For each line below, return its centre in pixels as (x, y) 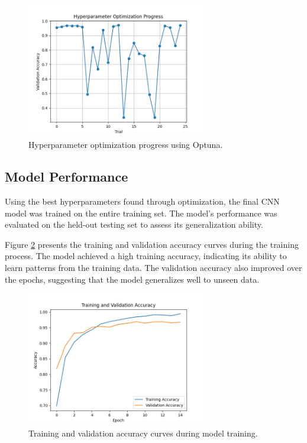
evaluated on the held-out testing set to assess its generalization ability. (134, 224)
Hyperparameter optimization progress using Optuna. (126, 145)
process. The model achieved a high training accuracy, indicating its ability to (146, 256)
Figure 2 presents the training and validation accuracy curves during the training (152, 244)
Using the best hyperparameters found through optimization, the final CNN (142, 201)
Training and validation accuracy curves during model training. (143, 433)
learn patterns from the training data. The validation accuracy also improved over (153, 267)
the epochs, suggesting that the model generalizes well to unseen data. (132, 279)
